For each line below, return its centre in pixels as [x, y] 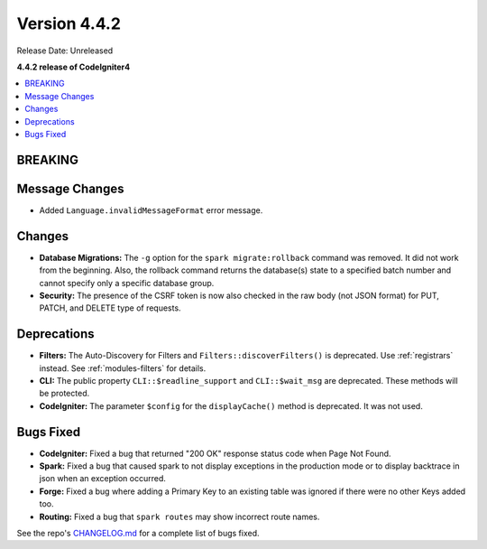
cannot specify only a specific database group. [127, 283]
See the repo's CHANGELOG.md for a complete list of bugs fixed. [138, 533]
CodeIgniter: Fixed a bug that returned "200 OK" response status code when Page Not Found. [215, 453]
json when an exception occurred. [103, 479]
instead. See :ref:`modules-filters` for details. [123, 368]
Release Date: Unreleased [65, 51]
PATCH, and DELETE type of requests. [110, 308]
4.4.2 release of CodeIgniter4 [74, 67]
